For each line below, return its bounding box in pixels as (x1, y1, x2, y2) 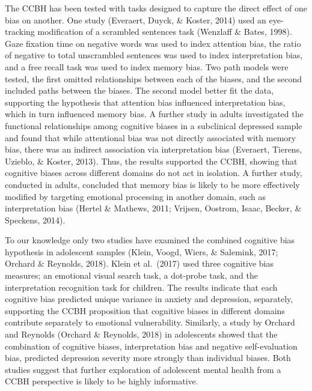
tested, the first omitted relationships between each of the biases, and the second (5, 72, 302, 85)
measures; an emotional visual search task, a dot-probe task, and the (5, 269, 258, 282)
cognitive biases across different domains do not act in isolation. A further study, (5, 166, 302, 179)
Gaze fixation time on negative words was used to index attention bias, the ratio (5, 37, 301, 49)
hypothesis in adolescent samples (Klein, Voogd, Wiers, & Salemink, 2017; (5, 245, 278, 258)
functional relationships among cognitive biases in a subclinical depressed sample (5, 119, 302, 132)
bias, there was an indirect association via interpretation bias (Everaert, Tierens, (5, 143, 302, 156)
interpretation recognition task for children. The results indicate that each (5, 280, 278, 293)
